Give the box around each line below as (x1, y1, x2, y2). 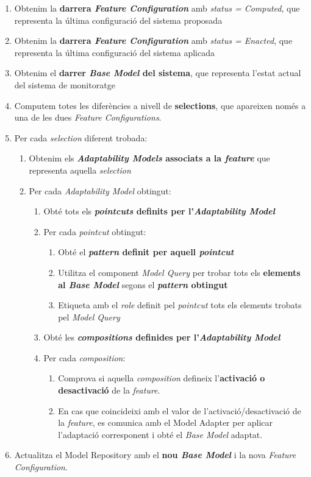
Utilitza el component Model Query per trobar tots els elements (58, 266, 301, 278)
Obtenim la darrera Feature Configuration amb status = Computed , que (14, 2, 300, 14)
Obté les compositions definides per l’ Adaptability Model (43, 331, 281, 344)
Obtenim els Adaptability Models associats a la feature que (29, 152, 270, 164)
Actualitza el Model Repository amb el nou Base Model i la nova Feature (14, 448, 296, 461)
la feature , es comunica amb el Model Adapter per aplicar (58, 416, 273, 429)
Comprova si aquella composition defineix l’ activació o (58, 372, 265, 384)
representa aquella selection (29, 163, 131, 176)
